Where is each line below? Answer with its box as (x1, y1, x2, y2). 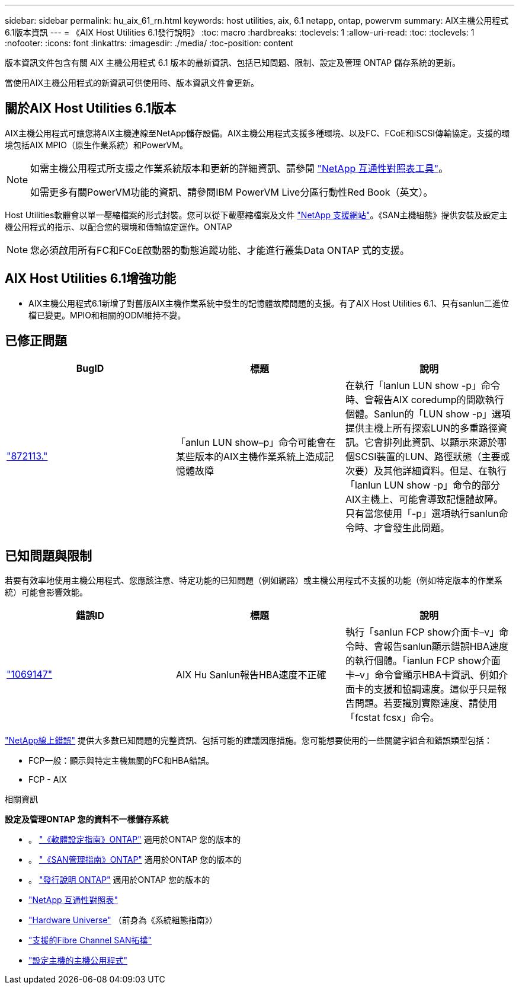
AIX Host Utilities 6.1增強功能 (5, 271, 176, 286)
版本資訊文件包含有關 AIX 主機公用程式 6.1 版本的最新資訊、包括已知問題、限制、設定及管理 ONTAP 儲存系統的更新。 (5, 58, 461, 68)
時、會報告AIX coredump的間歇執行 (345, 393, 504, 406)
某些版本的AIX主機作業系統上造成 (175, 450, 325, 462)
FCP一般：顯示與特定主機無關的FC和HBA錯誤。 (28, 755, 214, 766)
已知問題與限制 (5, 548, 92, 563)
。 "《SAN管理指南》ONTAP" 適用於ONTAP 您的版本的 (28, 854, 242, 865)
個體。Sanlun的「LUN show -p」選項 (345, 407, 511, 420)
